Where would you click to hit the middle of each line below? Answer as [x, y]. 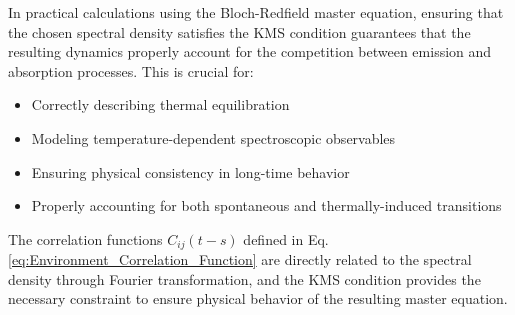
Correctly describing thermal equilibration [160, 104]
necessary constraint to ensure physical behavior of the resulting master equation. [258, 298]
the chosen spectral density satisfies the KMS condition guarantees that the [239, 31]
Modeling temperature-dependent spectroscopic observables [213, 137]
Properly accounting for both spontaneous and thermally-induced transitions [266, 205]
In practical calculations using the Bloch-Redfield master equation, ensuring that [256, 12]
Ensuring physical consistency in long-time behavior [190, 171]
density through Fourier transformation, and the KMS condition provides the [244, 278]
